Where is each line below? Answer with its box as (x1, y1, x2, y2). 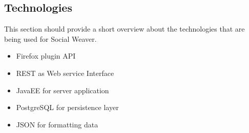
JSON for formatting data (16, 119, 98, 129)
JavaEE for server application (16, 85, 109, 95)
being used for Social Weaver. (4, 33, 97, 44)
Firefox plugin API (16, 50, 76, 61)
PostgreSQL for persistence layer (16, 102, 119, 113)
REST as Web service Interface (16, 67, 114, 78)
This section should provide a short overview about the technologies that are (4, 23, 245, 34)
